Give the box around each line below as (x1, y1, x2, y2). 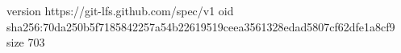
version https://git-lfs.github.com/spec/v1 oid (6, 2, 234, 18)
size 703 (6, 34, 45, 51)
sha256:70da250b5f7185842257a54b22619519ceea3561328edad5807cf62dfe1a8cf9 (6, 18, 395, 35)
